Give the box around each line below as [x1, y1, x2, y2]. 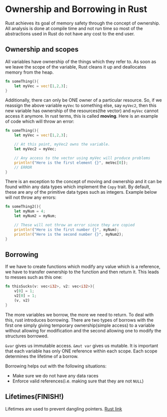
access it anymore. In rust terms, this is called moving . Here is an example [5, 113, 159, 119]
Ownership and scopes [5, 45, 79, 54]
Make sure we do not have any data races [12, 372, 99, 378]
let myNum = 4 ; [14, 209, 46, 214]
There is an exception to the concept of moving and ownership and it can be [5, 179, 162, 185]
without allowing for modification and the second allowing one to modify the [5, 327, 162, 333]
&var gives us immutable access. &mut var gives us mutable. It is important [5, 342, 159, 348]
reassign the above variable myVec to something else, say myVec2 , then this [5, 103, 157, 109]
